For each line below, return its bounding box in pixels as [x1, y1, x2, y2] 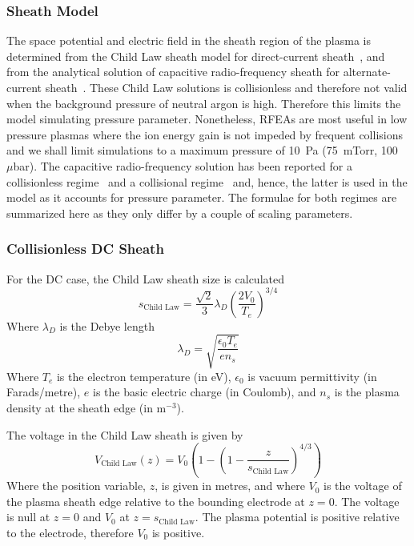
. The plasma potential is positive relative [195, 508, 400, 525]
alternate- [343, 63, 391, 80]
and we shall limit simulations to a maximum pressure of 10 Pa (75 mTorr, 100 [6, 142, 398, 159]
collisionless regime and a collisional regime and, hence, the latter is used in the [6, 173, 408, 190]
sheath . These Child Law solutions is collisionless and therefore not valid [45, 79, 408, 95]
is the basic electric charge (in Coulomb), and [92, 383, 316, 400]
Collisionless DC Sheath [6, 239, 164, 259]
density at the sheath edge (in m [6, 399, 167, 416]
